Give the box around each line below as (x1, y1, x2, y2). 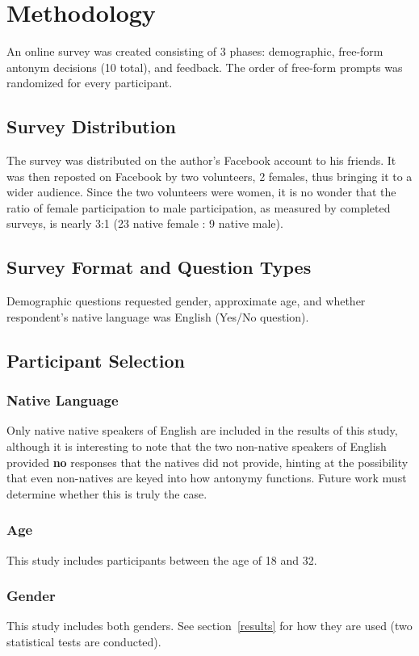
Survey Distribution (6, 114, 176, 139)
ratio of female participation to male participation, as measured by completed (6, 199, 391, 216)
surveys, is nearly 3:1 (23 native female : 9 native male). (6, 215, 283, 232)
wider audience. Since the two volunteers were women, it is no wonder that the (6, 183, 396, 200)
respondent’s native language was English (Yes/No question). (6, 308, 309, 325)
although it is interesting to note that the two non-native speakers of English (6, 438, 387, 455)
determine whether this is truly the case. (6, 485, 207, 502)
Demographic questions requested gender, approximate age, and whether (6, 292, 366, 309)
